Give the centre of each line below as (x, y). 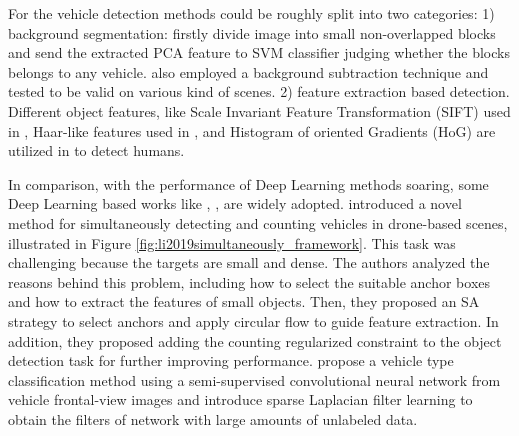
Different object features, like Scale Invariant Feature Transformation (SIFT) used (259, 110)
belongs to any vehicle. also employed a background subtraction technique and (248, 71)
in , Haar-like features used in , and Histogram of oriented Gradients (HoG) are (252, 130)
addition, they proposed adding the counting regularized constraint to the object (255, 340)
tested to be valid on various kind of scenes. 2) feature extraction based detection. (259, 91)
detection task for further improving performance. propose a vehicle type (231, 360)
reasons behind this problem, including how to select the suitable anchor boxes (249, 281)
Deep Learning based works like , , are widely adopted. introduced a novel (235, 203)
